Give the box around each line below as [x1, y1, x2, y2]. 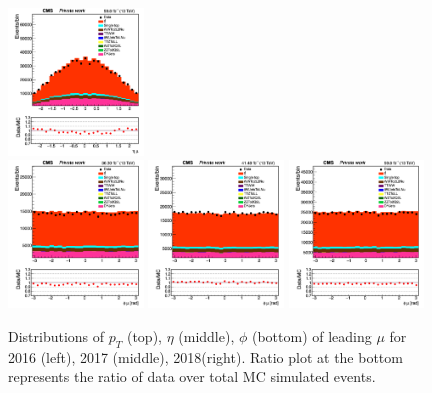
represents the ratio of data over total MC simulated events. [8, 366, 376, 387]
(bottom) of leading [251, 325, 372, 346]
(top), [126, 325, 162, 346]
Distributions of [8, 325, 105, 346]
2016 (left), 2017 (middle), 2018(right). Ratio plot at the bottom [8, 346, 403, 367]
